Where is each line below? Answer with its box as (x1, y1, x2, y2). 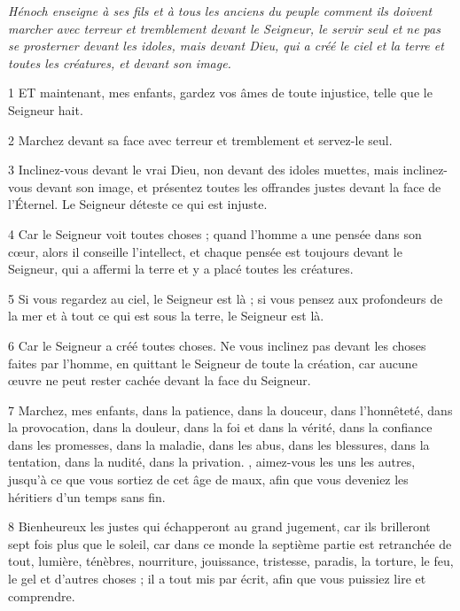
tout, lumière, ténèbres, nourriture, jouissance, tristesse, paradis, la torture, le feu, (8, 552, 454, 570)
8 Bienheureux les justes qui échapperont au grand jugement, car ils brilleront (8, 517, 431, 536)
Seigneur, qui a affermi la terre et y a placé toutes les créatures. (8, 259, 354, 278)
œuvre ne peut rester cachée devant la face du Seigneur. (8, 371, 311, 390)
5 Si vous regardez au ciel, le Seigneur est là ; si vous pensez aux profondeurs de (8, 289, 443, 307)
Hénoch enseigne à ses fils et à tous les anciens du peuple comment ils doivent (8, 2, 433, 19)
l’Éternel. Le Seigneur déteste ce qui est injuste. (8, 195, 268, 213)
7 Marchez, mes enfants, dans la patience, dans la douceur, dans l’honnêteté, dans (8, 400, 453, 419)
